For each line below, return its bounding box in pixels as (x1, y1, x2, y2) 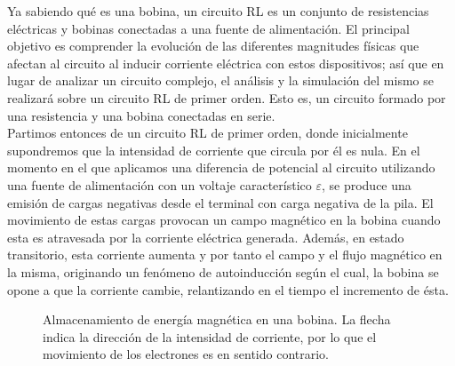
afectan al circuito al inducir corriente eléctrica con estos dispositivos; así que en (7, 53, 444, 72)
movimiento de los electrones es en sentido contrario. (43, 345, 329, 363)
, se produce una (321, 175, 411, 194)
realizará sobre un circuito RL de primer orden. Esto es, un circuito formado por (7, 88, 446, 107)
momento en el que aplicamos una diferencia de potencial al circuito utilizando (7, 158, 435, 177)
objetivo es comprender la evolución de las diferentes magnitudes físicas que (7, 36, 419, 55)
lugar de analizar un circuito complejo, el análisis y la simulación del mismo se (7, 71, 434, 90)
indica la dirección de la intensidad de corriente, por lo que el (43, 327, 377, 346)
